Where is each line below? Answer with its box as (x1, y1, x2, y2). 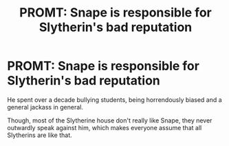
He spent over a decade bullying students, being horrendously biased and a (7, 95, 222, 104)
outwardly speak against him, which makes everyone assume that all (7, 123, 202, 132)
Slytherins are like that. (7, 131, 72, 139)
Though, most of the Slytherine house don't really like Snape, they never (7, 116, 212, 125)
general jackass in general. (7, 103, 84, 111)
